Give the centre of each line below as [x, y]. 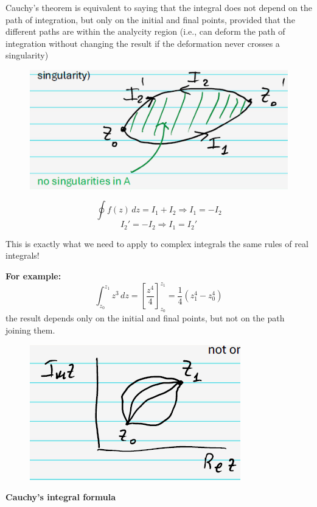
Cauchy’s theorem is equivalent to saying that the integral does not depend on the [159, 7]
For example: [33, 276]
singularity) [27, 55]
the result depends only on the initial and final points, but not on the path [145, 318]
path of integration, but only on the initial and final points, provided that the [150, 19]
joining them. [30, 330]
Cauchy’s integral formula [61, 497]
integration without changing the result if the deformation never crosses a [143, 43]
